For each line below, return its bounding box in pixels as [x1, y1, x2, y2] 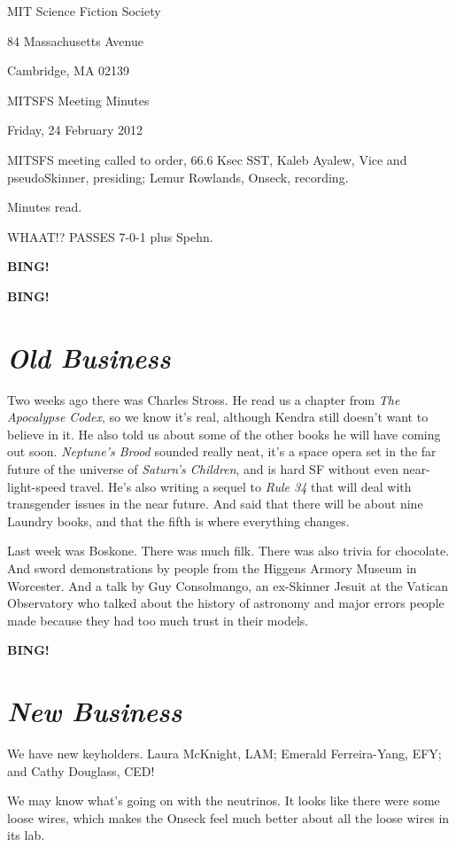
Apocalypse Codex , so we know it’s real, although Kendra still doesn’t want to [7, 408, 429, 426]
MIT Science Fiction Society [7, 2, 161, 19]
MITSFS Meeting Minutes [7, 90, 150, 109]
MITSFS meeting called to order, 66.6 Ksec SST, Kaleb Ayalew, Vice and [7, 150, 407, 168]
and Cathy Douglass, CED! [7, 761, 155, 780]
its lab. [7, 826, 45, 844]
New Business [7, 693, 182, 730]
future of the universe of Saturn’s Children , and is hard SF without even [7, 460, 399, 478]
